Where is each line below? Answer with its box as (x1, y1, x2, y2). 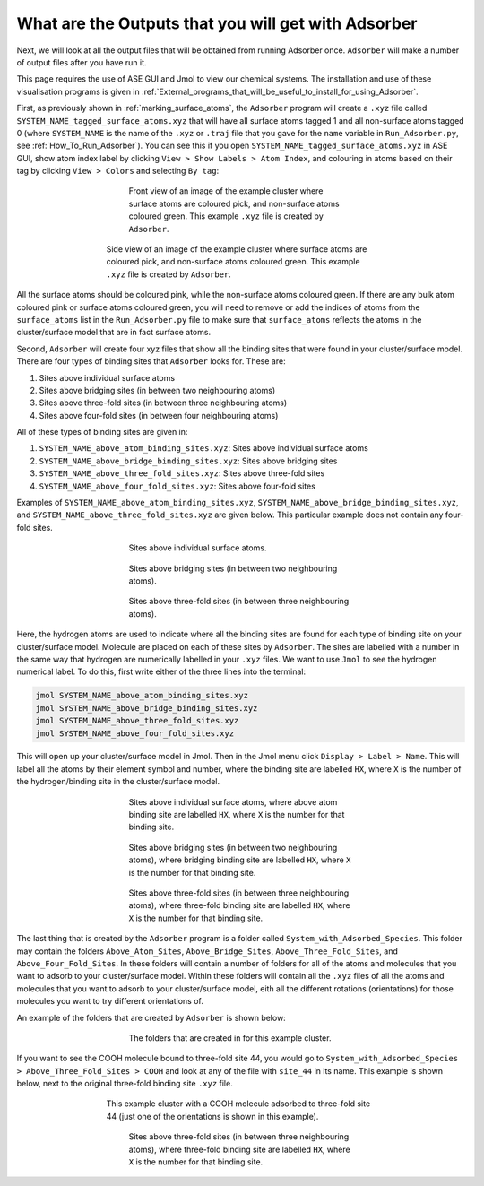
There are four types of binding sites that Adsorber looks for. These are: (16, 356, 286, 367)
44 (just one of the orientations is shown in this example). (106, 1111, 319, 1121)
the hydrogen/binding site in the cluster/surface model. (16, 776, 220, 787)
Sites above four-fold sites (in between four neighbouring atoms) (39, 410, 279, 420)
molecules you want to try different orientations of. (16, 996, 203, 1007)
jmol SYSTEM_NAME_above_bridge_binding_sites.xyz (35, 703, 258, 713)
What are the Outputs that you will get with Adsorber (16, 13, 418, 33)
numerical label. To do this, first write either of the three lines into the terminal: (16, 666, 307, 677)
